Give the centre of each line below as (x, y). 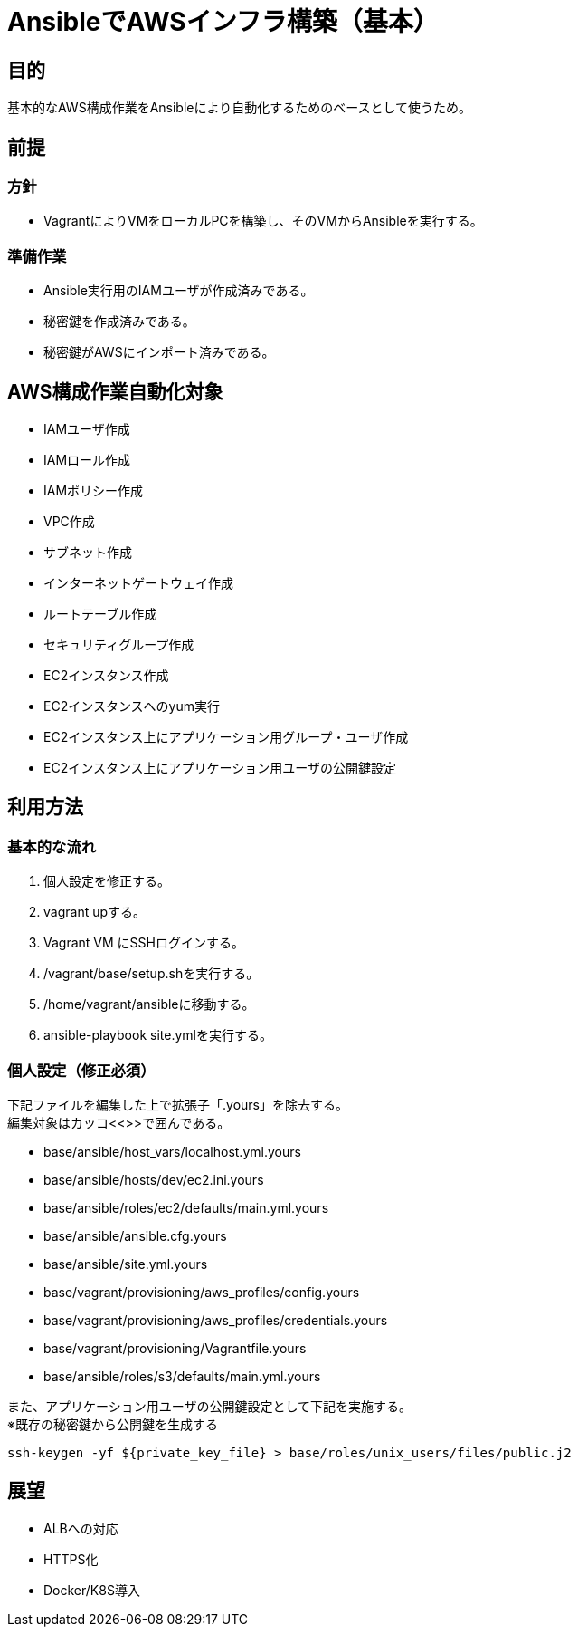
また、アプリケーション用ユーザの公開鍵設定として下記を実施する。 (210, 1406)
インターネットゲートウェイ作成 (138, 582)
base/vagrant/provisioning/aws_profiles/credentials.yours (216, 1320)
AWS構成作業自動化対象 (115, 391)
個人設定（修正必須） (81, 1070)
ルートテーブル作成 (100, 613)
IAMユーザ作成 (87, 428)
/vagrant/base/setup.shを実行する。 (152, 974)
